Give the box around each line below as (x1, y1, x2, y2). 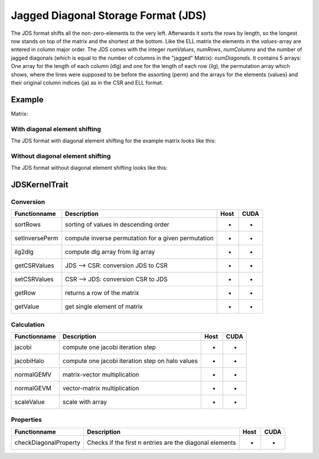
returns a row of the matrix (65, 289, 139, 297)
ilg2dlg (14, 248, 34, 256)
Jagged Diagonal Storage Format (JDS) (11, 9, 207, 22)
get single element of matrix (65, 302, 143, 311)
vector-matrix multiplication (62, 384, 139, 392)
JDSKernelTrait (11, 179, 69, 189)
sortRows (14, 221, 41, 229)
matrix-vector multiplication (62, 370, 139, 379)
